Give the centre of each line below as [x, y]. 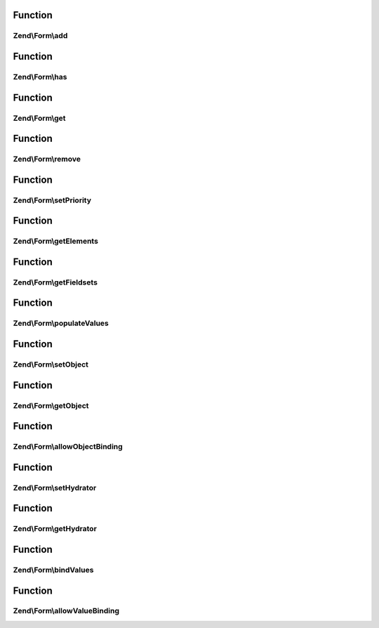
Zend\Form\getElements [55, 241]
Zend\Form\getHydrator [55, 529]
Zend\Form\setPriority [52, 200]
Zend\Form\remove [47, 159]
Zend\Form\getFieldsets [55, 282]
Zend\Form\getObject [51, 405]
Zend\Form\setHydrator [55, 488]
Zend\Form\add [40, 36]
